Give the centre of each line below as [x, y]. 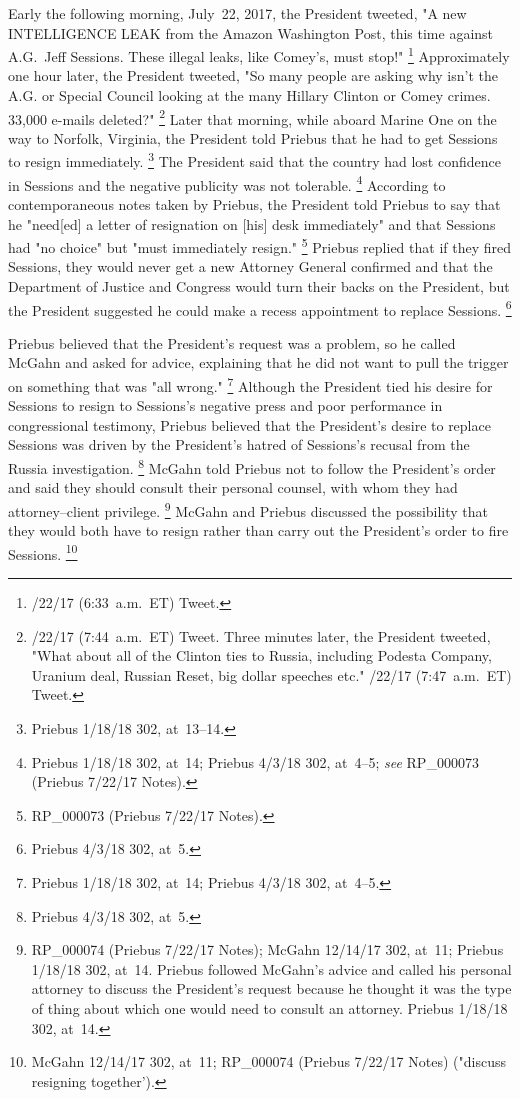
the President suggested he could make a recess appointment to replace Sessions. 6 [260, 308]
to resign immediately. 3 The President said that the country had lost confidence [254, 160]
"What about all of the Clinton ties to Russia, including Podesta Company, [261, 655]
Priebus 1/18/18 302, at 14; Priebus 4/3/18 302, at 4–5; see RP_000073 [255, 761]
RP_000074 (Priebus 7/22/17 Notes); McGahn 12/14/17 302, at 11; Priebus [267, 949]
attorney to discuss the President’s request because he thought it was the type [271, 988]
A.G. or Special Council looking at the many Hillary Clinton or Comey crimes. [249, 95]
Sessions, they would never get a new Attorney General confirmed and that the [250, 266]
